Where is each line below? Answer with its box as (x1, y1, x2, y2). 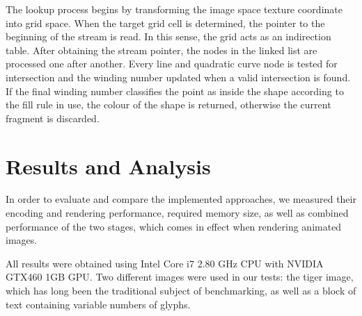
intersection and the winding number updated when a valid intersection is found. (6, 69, 351, 84)
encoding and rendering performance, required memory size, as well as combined (6, 206, 349, 220)
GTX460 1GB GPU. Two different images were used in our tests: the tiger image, (6, 269, 354, 284)
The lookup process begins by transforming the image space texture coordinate (6, 2, 343, 16)
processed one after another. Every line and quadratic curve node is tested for (6, 56, 338, 71)
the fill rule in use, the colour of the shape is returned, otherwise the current (6, 97, 331, 112)
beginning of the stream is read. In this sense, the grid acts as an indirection (6, 29, 331, 44)
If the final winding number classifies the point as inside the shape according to (6, 83, 344, 98)
